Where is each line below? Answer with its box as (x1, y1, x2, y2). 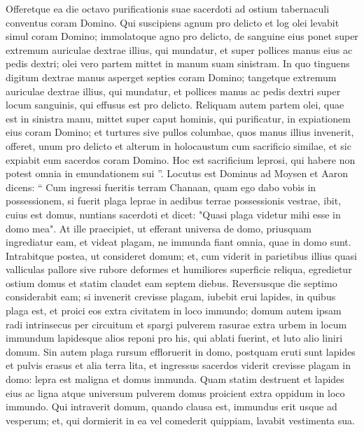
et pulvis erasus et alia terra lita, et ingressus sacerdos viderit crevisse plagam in (6, 358, 351, 372)
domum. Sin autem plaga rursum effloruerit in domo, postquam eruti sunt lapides (6, 344, 356, 358)
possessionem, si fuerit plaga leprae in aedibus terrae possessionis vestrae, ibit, (6, 193, 342, 208)
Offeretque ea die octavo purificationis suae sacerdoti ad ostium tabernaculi (6, 1, 330, 15)
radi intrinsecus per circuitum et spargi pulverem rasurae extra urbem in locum (6, 316, 347, 331)
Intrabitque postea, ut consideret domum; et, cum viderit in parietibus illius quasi (6, 248, 357, 263)
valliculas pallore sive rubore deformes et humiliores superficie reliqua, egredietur (6, 262, 352, 277)
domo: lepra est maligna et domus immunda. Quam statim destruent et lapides (6, 372, 344, 386)
